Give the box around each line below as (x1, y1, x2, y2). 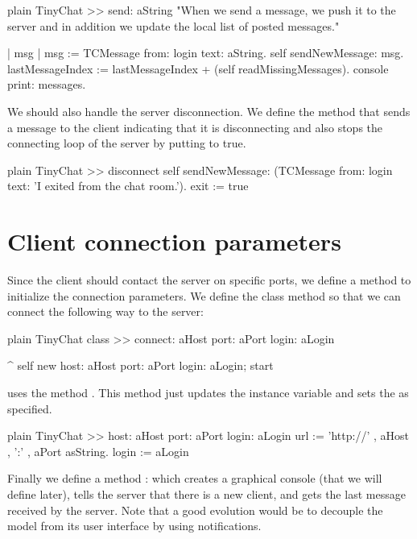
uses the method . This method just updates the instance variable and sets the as (7, 384, 409, 401)
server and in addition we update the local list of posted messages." (7, 17, 340, 34)
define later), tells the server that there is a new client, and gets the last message (7, 486, 406, 502)
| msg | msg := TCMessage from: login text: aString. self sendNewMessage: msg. (7, 44, 404, 61)
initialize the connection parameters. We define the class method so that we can (7, 287, 401, 304)
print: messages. (7, 76, 86, 93)
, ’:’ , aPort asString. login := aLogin (7, 442, 189, 459)
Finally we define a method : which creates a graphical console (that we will (7, 470, 382, 487)
